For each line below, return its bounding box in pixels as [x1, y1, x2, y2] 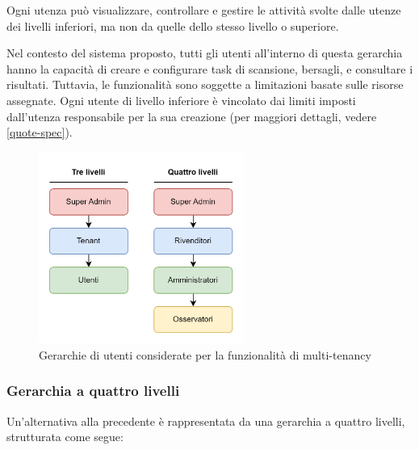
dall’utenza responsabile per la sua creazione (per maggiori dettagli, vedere [6, 107, 377, 124]
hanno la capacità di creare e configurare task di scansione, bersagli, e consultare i [6, 60, 413, 77]
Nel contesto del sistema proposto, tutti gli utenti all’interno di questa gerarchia [6, 44, 403, 61]
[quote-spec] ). [6, 124, 73, 141]
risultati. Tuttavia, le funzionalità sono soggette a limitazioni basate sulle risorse [6, 76, 404, 93]
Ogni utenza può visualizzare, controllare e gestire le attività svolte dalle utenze [6, 2, 401, 18]
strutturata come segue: [6, 428, 124, 445]
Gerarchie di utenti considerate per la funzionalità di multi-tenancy [39, 346, 371, 363]
